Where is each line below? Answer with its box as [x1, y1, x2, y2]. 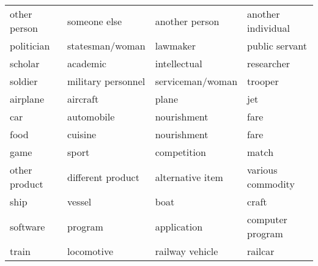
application [155, 219, 203, 234]
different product [67, 169, 139, 184]
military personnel [67, 74, 146, 88]
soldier [10, 74, 38, 88]
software [10, 219, 45, 234]
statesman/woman [67, 39, 146, 53]
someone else [67, 13, 122, 28]
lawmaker [155, 39, 196, 53]
